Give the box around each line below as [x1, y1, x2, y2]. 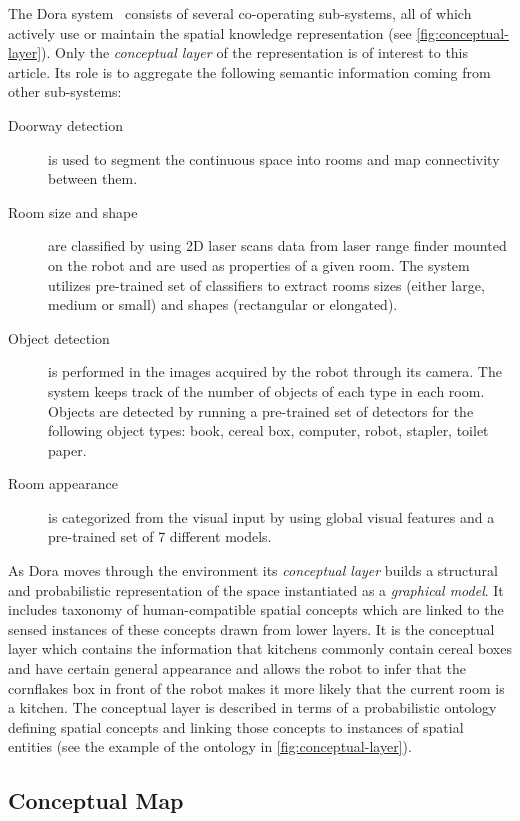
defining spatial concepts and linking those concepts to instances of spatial [8, 716, 464, 737]
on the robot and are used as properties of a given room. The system [48, 254, 470, 275]
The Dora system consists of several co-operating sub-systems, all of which [8, 3, 472, 23]
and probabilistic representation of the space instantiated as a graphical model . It [8, 579, 504, 600]
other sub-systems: [8, 81, 122, 102]
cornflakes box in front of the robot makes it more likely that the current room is [8, 677, 505, 698]
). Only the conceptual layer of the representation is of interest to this [41, 42, 469, 63]
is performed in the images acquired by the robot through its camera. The [48, 361, 502, 382]
